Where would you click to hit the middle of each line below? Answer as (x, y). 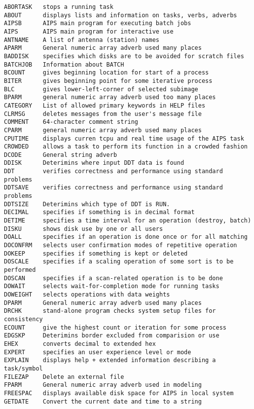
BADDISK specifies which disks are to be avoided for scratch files (124, 56)
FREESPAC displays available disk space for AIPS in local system (119, 393)
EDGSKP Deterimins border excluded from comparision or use (112, 336)
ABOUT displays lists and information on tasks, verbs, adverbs (121, 15)
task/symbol (23, 368)
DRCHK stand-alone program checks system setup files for (110, 311)
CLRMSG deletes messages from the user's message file (103, 114)
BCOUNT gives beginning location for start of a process (107, 73)
